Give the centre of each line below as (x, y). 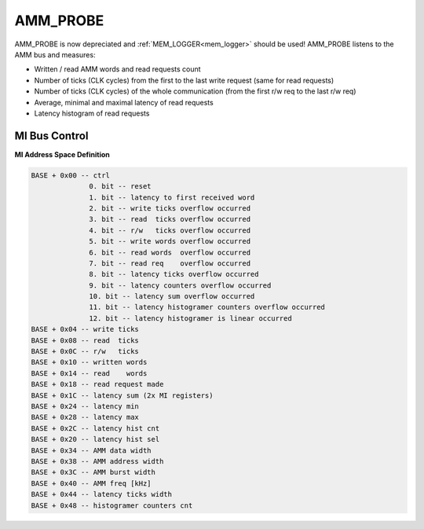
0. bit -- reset (121, 186)
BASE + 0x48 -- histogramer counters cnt (112, 505)
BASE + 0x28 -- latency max (85, 417)
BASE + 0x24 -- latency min (85, 406)
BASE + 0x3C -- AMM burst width (93, 472)
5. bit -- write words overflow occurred (170, 241)
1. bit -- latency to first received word (172, 197)
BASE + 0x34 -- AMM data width (91, 450)
